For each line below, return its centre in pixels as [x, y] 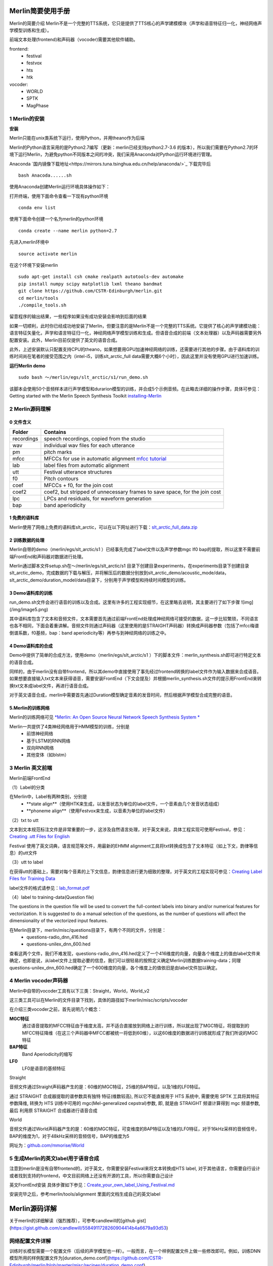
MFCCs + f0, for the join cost [78, 485]
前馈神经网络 [40, 734]
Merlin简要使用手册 [40, 11]
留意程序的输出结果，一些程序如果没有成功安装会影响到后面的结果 [78, 316]
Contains [55, 432]
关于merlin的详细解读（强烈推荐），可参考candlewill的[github [73, 1221]
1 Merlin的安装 [27, 118]
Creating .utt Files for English [40, 837]
